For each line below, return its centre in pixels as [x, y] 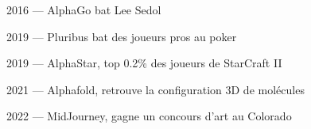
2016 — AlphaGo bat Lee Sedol [84, 9]
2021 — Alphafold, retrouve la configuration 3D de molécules [155, 89]
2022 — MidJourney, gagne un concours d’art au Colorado [149, 116]
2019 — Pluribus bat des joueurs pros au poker [122, 36]
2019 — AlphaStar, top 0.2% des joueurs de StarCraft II [144, 63]
